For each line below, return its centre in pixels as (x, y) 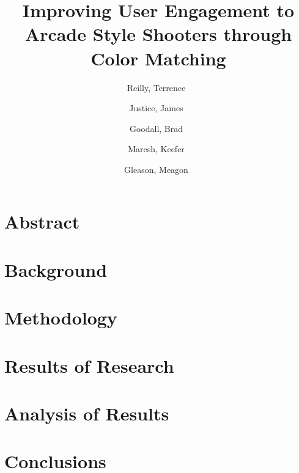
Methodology (61, 317)
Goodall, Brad (156, 128)
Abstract (42, 222)
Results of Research (89, 365)
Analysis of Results (87, 413)
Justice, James (156, 108)
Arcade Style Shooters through (158, 34)
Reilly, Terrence (156, 87)
